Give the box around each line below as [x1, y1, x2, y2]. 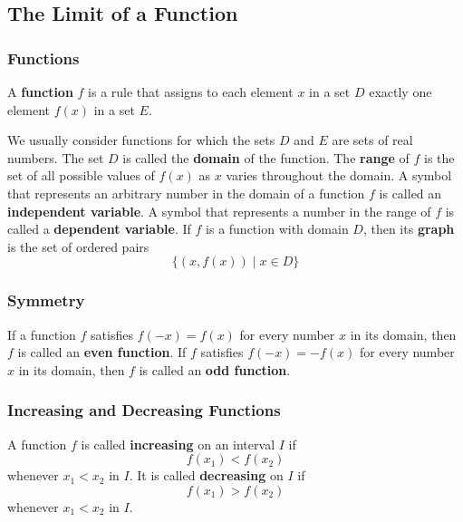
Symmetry [7, 289, 85, 312]
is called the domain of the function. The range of [122, 148, 410, 167]
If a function [7, 324, 76, 343]
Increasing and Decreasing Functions [7, 399, 281, 421]
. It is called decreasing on [129, 466, 284, 485]
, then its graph [362, 219, 455, 238]
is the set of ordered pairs [7, 237, 150, 256]
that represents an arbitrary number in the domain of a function [7, 183, 365, 202]
